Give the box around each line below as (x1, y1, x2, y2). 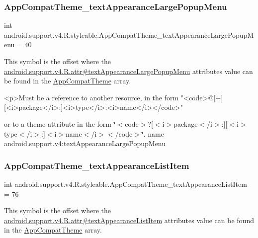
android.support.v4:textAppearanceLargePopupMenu (4, 138, 166, 149)
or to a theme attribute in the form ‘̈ (4, 118, 116, 129)
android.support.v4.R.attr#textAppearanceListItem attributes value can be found (4, 215, 254, 225)
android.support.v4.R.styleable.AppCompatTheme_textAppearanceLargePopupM (4, 29, 254, 40)
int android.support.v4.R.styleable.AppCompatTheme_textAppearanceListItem (4, 178, 247, 189)
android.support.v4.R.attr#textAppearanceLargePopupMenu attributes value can (4, 66, 253, 76)
